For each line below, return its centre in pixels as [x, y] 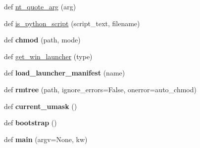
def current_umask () [41, 106]
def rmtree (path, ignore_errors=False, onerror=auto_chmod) [100, 89]
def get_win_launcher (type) [48, 56]
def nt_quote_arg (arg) [40, 6]
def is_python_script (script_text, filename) [72, 23]
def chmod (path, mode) [42, 40]
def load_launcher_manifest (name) [65, 73]
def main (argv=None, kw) [46, 139]
